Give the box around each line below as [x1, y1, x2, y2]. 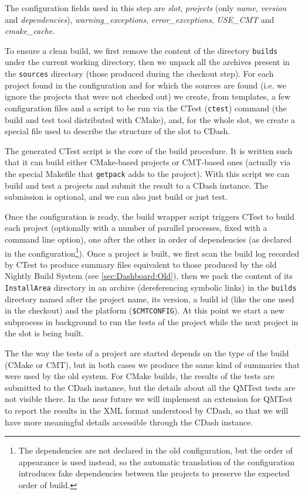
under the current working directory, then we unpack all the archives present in [5, 56, 290, 68]
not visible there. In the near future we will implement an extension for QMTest [5, 393, 293, 405]
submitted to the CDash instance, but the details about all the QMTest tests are [5, 381, 296, 393]
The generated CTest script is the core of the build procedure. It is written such [5, 144, 293, 156]
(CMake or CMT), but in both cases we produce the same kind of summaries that [5, 358, 300, 370]
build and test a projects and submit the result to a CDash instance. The [5, 179, 269, 191]
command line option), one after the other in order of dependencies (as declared [5, 233, 292, 245]
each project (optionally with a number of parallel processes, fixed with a [5, 222, 267, 234]
